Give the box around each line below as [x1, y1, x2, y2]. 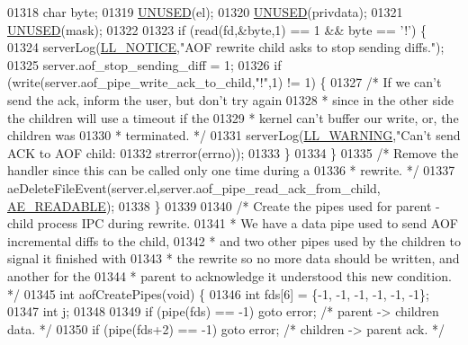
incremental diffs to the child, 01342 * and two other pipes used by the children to [7, 231, 461, 250]
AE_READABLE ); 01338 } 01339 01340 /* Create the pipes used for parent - [7, 196, 440, 215]
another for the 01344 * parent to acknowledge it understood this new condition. [7, 266, 452, 285]
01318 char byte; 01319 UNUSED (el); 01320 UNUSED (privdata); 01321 [7, 3, 403, 21]
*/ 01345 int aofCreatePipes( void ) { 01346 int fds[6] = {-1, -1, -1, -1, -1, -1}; [7, 284, 430, 303]
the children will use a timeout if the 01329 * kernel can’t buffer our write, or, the [7, 108, 459, 127]
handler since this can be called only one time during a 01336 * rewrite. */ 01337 [7, 161, 455, 180]
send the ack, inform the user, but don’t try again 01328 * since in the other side [7, 90, 454, 109]
